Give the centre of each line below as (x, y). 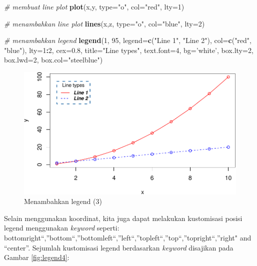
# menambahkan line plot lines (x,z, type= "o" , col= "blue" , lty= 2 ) (104, 23)
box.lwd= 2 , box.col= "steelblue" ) (53, 60)
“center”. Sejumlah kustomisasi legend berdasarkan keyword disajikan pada (119, 247)
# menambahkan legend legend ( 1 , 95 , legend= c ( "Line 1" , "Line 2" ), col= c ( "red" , (128, 40)
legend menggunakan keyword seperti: (62, 228)
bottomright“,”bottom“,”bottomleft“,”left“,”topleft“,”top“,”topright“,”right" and (128, 237)
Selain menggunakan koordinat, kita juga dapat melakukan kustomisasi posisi (123, 218)
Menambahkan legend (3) (63, 201)
